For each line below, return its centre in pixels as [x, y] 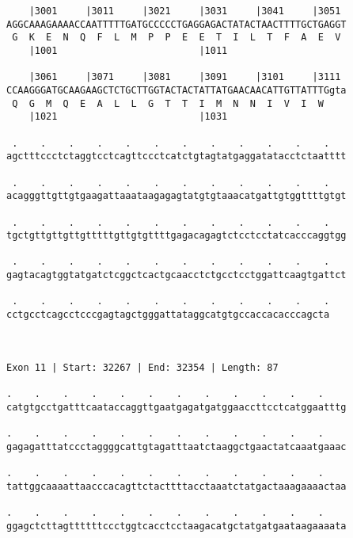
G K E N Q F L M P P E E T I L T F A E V [176, 38]
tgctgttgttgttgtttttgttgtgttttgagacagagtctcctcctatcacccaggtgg [176, 236]
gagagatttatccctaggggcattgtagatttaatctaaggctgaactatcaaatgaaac [176, 446]
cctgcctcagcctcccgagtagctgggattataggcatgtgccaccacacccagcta [168, 315]
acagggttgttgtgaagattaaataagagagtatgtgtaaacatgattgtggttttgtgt [176, 196]
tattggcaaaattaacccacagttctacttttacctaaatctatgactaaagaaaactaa [176, 486]
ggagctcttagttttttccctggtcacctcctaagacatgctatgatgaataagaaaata [176, 526]
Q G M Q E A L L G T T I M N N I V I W [168, 103]
